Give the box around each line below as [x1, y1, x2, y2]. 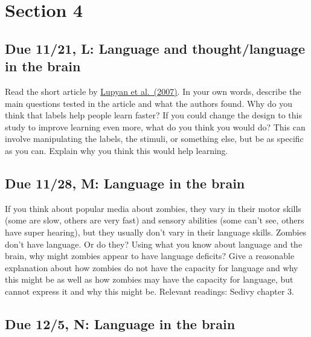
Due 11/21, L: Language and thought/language [5, 39, 305, 57]
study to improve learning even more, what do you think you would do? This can [5, 120, 306, 133]
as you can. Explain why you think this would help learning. [5, 144, 228, 156]
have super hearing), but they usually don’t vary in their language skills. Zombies [5, 225, 307, 238]
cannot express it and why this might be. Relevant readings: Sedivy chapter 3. [5, 284, 294, 297]
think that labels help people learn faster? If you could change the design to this [5, 109, 302, 121]
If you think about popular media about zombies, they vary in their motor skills [5, 202, 301, 214]
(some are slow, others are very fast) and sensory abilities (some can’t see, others [5, 214, 304, 226]
